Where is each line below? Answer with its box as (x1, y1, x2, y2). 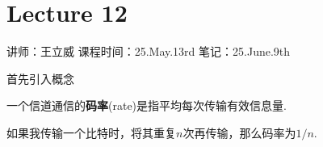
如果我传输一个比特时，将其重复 (6, 124, 176, 141)
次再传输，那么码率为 (182, 124, 296, 141)
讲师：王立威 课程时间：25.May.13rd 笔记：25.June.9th (6, 43, 291, 60)
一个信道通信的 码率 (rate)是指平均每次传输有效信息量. (6, 97, 287, 114)
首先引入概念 (6, 69, 74, 86)
